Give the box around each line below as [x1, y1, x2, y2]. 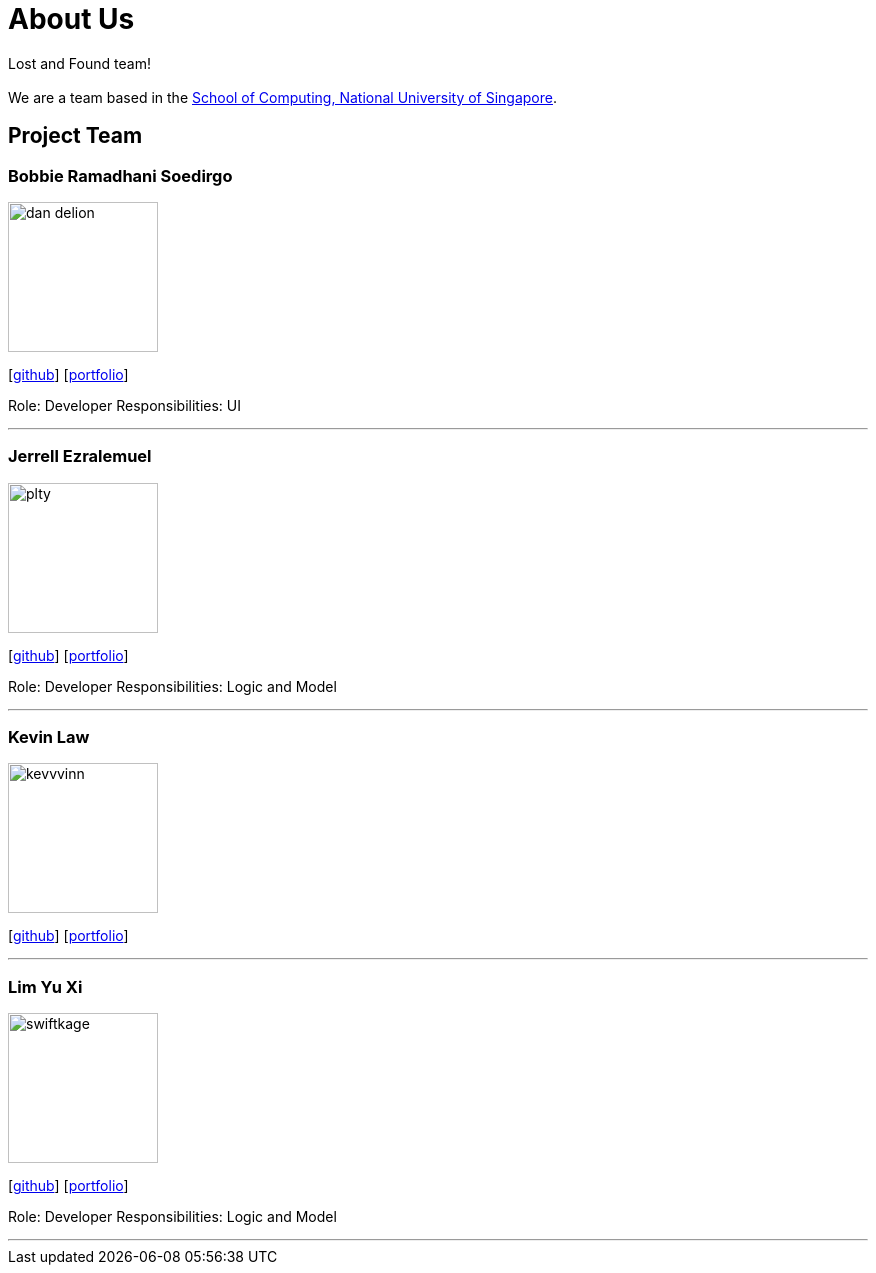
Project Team [8, 123, 143, 149]
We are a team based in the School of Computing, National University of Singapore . [8, 88, 558, 106]
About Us [8, 2, 135, 36]
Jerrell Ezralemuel [8, 446, 152, 467]
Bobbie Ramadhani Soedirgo [8, 165, 233, 186]
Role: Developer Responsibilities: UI [8, 396, 241, 414]
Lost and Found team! [8, 54, 151, 72]
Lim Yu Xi [8, 976, 83, 997]
